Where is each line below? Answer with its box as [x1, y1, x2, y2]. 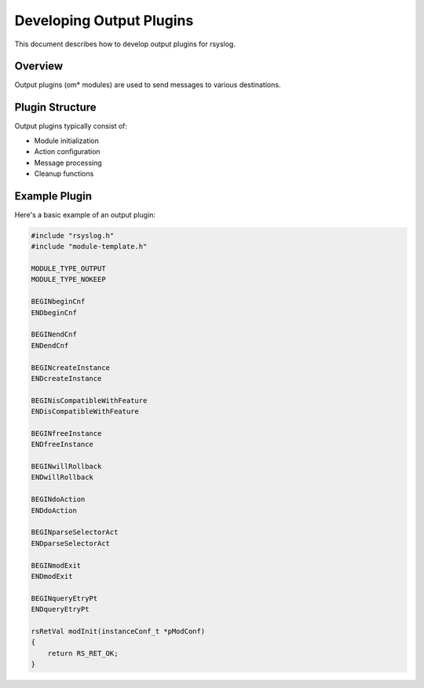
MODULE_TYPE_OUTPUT [31, 264, 106, 273]
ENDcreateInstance [31, 374, 102, 382]
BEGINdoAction [31, 495, 86, 504]
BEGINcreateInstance [31, 363, 110, 372]
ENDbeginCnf [31, 308, 78, 317]
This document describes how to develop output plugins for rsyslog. [14, 39, 236, 49]
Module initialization [34, 136, 100, 145]
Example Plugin [14, 189, 93, 203]
